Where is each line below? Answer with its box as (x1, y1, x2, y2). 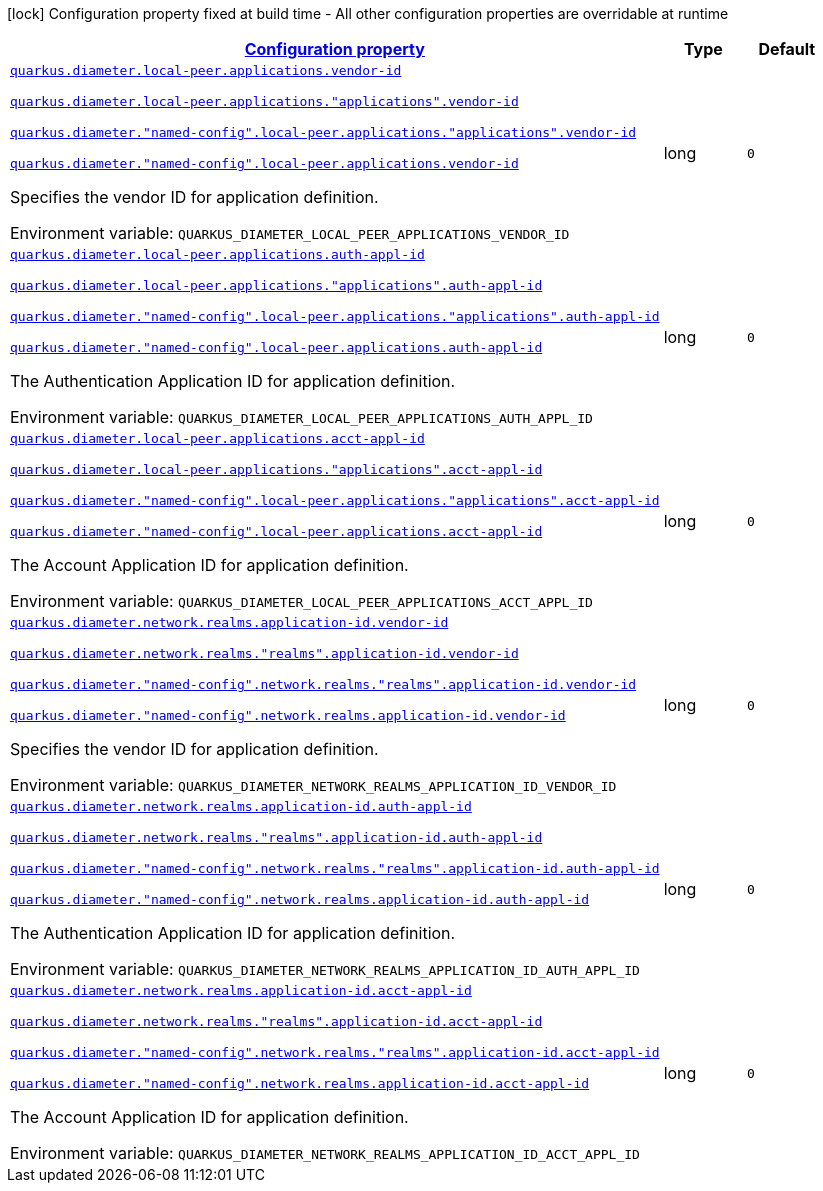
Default (758, 39, 816, 59)
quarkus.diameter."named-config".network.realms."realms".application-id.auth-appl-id (10, 861, 660, 876)
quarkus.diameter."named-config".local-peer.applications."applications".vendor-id (10, 125, 637, 140)
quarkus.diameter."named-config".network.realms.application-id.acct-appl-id (10, 1076, 590, 1091)
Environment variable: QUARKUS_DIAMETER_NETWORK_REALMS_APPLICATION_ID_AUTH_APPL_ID (10, 959, 640, 979)
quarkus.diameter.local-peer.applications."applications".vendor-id (10, 94, 519, 109)
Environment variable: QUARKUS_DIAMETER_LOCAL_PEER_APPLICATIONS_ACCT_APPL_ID (10, 591, 593, 611)
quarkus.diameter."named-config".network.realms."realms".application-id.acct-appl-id (10, 1045, 660, 1060)
